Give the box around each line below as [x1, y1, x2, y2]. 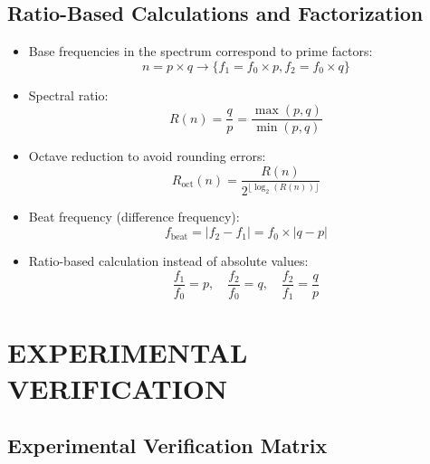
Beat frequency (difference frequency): [28, 207, 240, 226]
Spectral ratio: [28, 85, 109, 104]
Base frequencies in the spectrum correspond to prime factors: [28, 42, 373, 61]
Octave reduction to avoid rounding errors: [28, 147, 266, 166]
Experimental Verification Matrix [7, 431, 328, 459]
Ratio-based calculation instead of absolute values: [28, 251, 309, 270]
